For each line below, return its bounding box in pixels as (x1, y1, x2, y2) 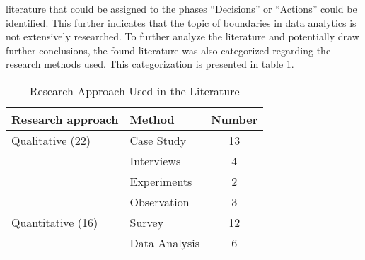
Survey (129, 213, 164, 230)
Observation (129, 193, 190, 210)
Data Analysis (129, 234, 200, 251)
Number (211, 110, 258, 127)
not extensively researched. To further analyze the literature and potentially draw (6, 29, 359, 44)
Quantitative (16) (11, 213, 98, 230)
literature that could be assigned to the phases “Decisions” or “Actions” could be (6, 1, 357, 16)
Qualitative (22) (11, 131, 91, 148)
